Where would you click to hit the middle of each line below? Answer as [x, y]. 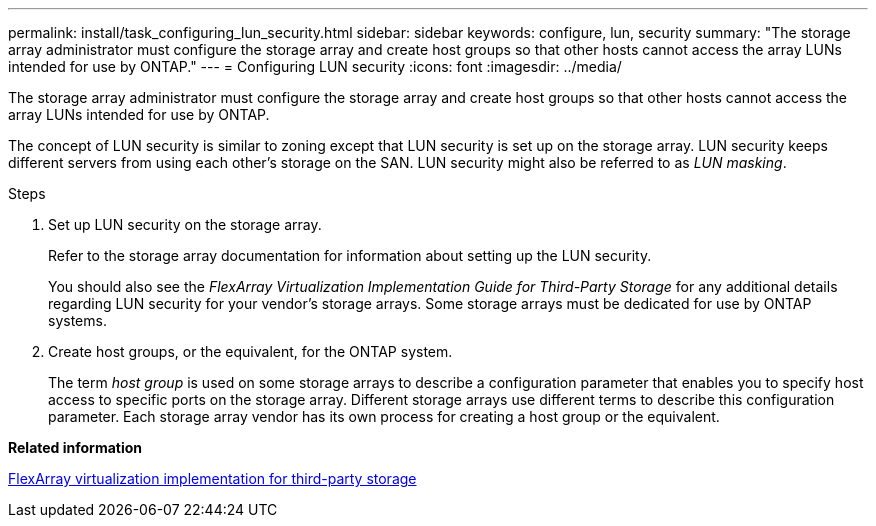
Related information [75, 447]
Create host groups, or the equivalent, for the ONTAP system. [250, 351]
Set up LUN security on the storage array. [185, 224]
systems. [77, 320]
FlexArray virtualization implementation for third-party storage [212, 478]
